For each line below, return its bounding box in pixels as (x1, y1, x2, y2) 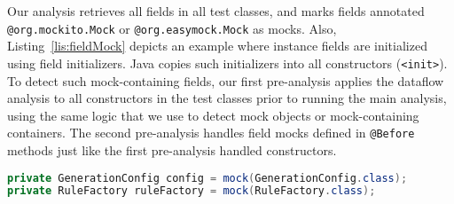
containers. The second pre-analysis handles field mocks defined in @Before (7, 123, 415, 142)
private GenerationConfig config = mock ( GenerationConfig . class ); (7, 171, 408, 184)
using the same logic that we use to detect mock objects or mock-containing (7, 106, 419, 124)
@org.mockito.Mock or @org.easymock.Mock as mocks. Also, (7, 19, 337, 37)
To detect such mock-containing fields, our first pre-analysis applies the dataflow (7, 71, 444, 90)
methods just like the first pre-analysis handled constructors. (7, 140, 337, 159)
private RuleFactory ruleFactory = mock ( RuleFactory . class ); (7, 184, 376, 198)
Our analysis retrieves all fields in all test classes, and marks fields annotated (7, 2, 425, 20)
